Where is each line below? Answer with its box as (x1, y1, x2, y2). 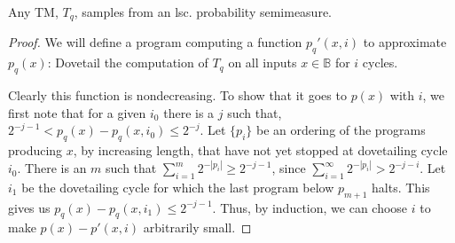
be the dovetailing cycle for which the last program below (21, 177, 334, 196)
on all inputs (228, 53, 297, 72)
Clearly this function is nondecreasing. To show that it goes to (8, 86, 347, 105)
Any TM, (8, 3, 59, 20)
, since (271, 159, 306, 177)
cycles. (362, 53, 398, 72)
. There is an (17, 159, 87, 177)
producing (8, 141, 63, 160)
